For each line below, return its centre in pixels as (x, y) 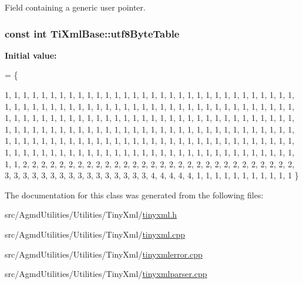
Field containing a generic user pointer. (75, 7)
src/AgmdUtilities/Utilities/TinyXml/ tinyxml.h (91, 214)
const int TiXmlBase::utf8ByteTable (92, 33)
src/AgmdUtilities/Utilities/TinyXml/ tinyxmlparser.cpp (106, 274)
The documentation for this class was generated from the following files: (134, 195)
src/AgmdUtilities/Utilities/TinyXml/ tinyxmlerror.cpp (104, 254)
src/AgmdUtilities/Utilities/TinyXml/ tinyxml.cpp (95, 234)
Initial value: (31, 55)
